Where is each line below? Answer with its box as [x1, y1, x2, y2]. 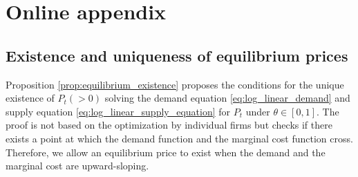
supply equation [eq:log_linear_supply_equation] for [6, 104, 231, 118]
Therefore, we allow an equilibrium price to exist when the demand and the [6, 145, 326, 159]
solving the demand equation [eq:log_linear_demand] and [104, 91, 350, 105]
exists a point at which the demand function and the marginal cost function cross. [6, 131, 353, 145]
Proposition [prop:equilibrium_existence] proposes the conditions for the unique [6, 77, 344, 91]
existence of [6, 91, 55, 105]
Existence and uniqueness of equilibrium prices [6, 44, 348, 66]
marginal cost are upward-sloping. [6, 158, 149, 173]
